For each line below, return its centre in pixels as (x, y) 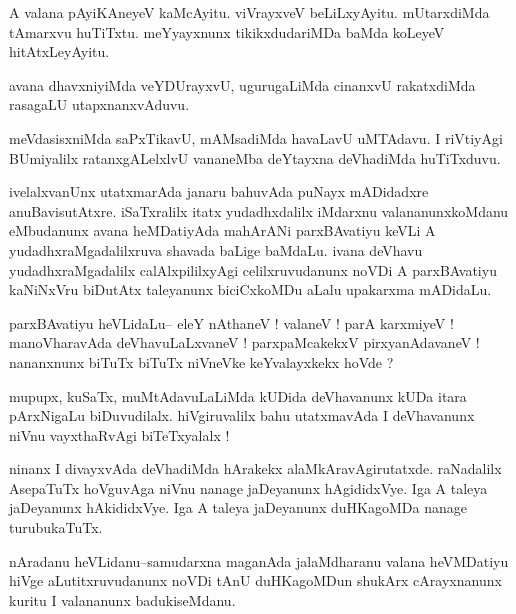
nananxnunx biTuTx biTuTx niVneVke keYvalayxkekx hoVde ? (201, 361)
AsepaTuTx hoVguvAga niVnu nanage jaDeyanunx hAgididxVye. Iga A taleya (248, 487)
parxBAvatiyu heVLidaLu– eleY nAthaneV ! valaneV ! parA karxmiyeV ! (231, 322)
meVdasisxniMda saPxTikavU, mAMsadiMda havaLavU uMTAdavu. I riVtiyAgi (256, 137)
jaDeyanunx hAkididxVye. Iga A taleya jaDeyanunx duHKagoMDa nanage (238, 507)
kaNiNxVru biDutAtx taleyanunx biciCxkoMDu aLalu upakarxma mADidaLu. (250, 289)
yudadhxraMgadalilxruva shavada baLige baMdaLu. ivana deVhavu (216, 249)
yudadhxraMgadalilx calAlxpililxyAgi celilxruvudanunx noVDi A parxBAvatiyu (253, 269)
